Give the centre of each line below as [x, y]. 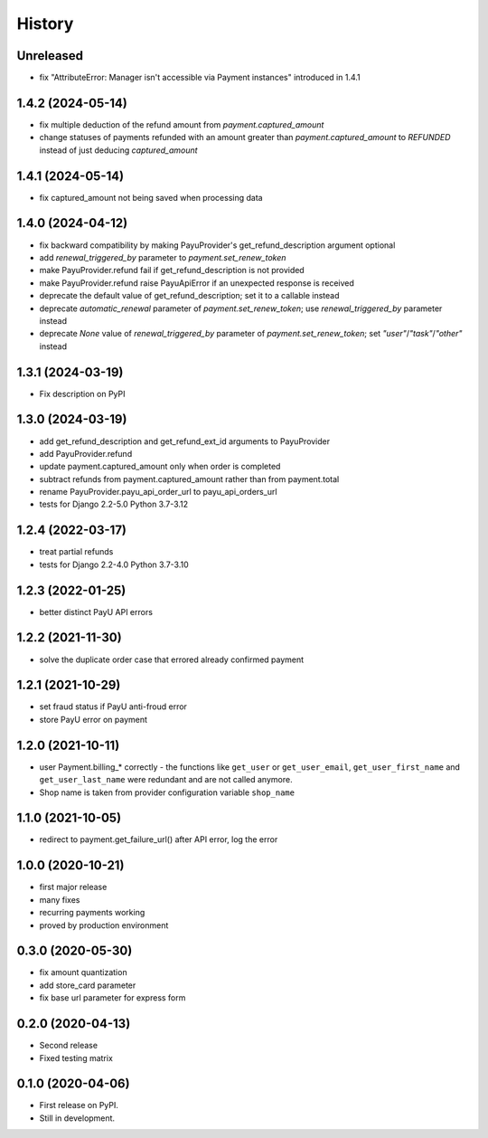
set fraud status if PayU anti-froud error [113, 707]
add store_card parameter [88, 985]
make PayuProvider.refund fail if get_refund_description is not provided [172, 270]
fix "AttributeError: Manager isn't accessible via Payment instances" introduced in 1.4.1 [200, 78]
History [45, 24]
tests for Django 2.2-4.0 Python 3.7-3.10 [114, 564]
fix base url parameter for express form [113, 998]
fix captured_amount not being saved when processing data [151, 197]
